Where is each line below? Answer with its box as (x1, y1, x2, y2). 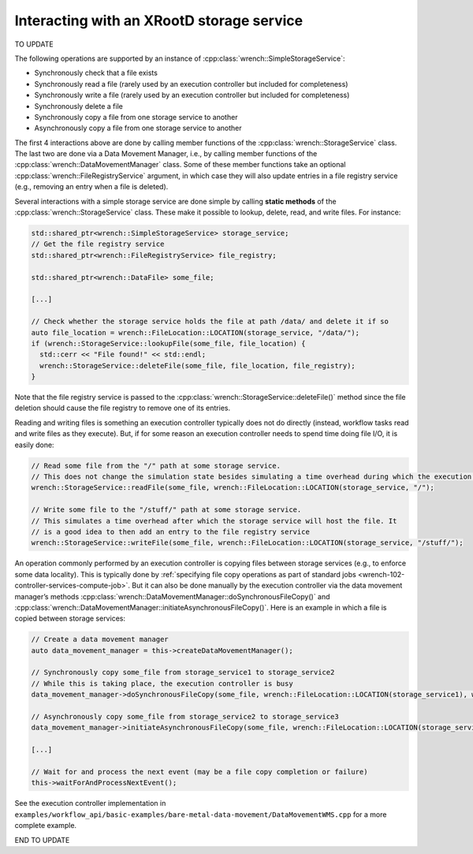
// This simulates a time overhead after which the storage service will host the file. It (31, 517, 397, 525)
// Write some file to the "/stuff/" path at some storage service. (31, 505, 302, 514)
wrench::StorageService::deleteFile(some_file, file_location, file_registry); (39, 361, 356, 370)
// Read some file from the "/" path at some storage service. (31, 461, 281, 470)
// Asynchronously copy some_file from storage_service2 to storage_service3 (31, 712, 339, 721)
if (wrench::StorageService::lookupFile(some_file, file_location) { (31, 339, 306, 348)
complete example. (14, 821, 77, 830)
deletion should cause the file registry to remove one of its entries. (14, 403, 231, 413)
